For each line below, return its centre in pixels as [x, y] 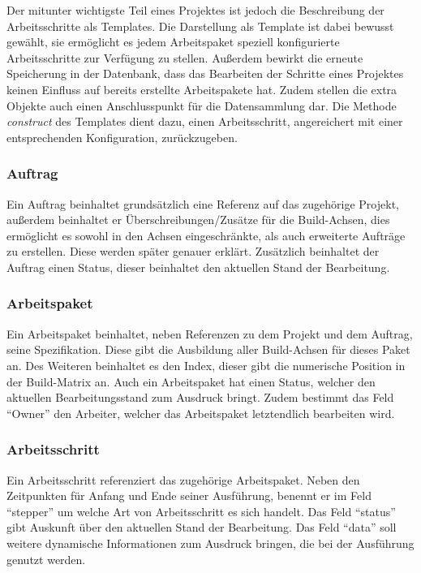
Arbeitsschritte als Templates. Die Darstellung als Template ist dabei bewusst [200, 26]
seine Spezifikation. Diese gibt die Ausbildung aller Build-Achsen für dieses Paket [208, 349]
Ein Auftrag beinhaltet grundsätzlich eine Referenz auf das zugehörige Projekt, [203, 203]
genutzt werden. [46, 559]
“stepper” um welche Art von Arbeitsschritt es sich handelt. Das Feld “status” [201, 511]
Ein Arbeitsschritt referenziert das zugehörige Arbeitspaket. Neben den [183, 479]
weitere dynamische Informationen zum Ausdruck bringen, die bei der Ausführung [210, 543]
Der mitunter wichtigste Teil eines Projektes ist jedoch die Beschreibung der [195, 10]
